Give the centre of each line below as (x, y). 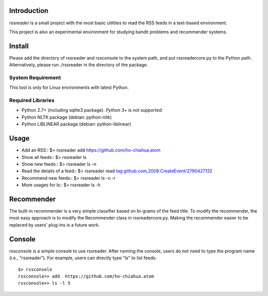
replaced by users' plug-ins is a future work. (55, 225)
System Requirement (35, 77)
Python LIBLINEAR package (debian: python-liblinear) (76, 124)
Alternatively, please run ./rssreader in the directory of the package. (79, 65)
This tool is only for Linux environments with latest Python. (69, 87)
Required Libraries (32, 100)
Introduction (29, 11)
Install (19, 46)
